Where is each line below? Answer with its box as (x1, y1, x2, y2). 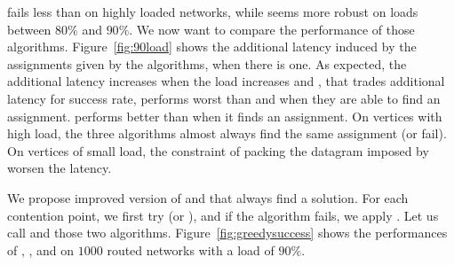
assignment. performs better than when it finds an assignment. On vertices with (7, 106, 442, 125)
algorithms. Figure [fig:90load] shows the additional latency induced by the (7, 37, 417, 56)
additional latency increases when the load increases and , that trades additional (7, 72, 445, 90)
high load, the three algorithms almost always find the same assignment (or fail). (7, 124, 447, 143)
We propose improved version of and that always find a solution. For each (7, 188, 409, 207)
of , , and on (7, 240, 75, 259)
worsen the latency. (7, 159, 112, 177)
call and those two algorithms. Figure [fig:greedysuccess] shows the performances (7, 223, 448, 242)
